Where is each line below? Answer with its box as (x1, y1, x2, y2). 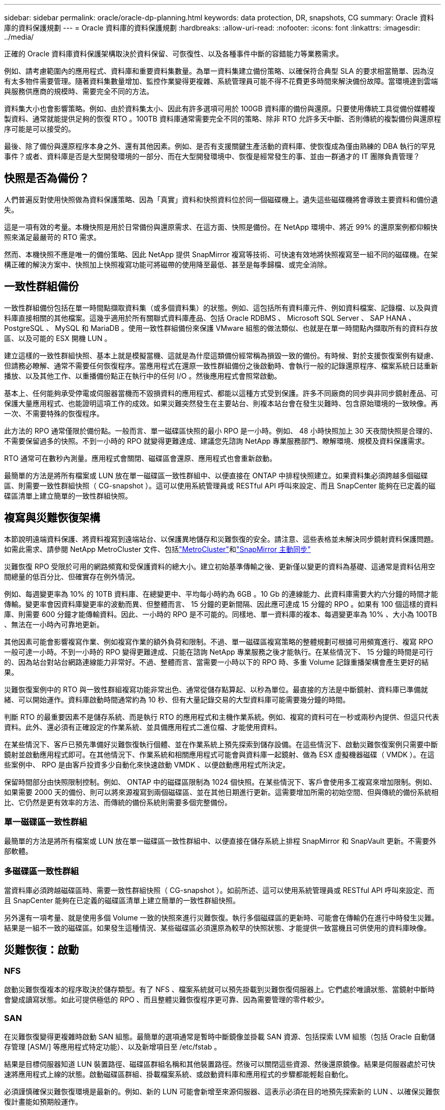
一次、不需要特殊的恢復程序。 (4, 409, 104, 418)
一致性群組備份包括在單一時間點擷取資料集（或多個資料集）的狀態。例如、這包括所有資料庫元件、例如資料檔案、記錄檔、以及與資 (4, 303, 438, 312)
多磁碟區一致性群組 (4, 866, 79, 876)
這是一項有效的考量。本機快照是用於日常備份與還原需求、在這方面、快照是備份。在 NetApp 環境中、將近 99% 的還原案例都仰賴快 (4, 222, 437, 231)
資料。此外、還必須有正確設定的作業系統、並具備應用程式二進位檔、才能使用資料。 (4, 722, 281, 731)
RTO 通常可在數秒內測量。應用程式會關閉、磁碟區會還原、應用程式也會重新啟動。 (4, 453, 277, 462)
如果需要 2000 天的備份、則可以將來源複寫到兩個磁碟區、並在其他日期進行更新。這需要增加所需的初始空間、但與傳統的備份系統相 (4, 787, 438, 796)
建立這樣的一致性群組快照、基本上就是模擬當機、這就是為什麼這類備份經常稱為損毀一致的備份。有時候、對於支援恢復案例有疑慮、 (4, 351, 438, 360)
